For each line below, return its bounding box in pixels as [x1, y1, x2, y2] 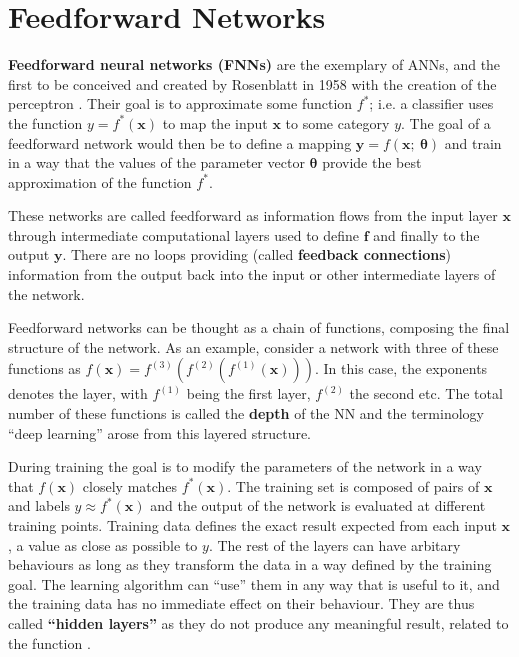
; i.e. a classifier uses [369, 93, 494, 114]
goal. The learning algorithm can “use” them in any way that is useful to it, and [8, 573, 500, 594]
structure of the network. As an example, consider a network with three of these [8, 336, 499, 357]
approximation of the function [8, 171, 192, 192]
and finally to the [373, 224, 480, 245]
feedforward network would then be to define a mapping [8, 132, 352, 153]
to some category [285, 112, 390, 133]
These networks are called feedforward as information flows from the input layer [8, 205, 498, 226]
